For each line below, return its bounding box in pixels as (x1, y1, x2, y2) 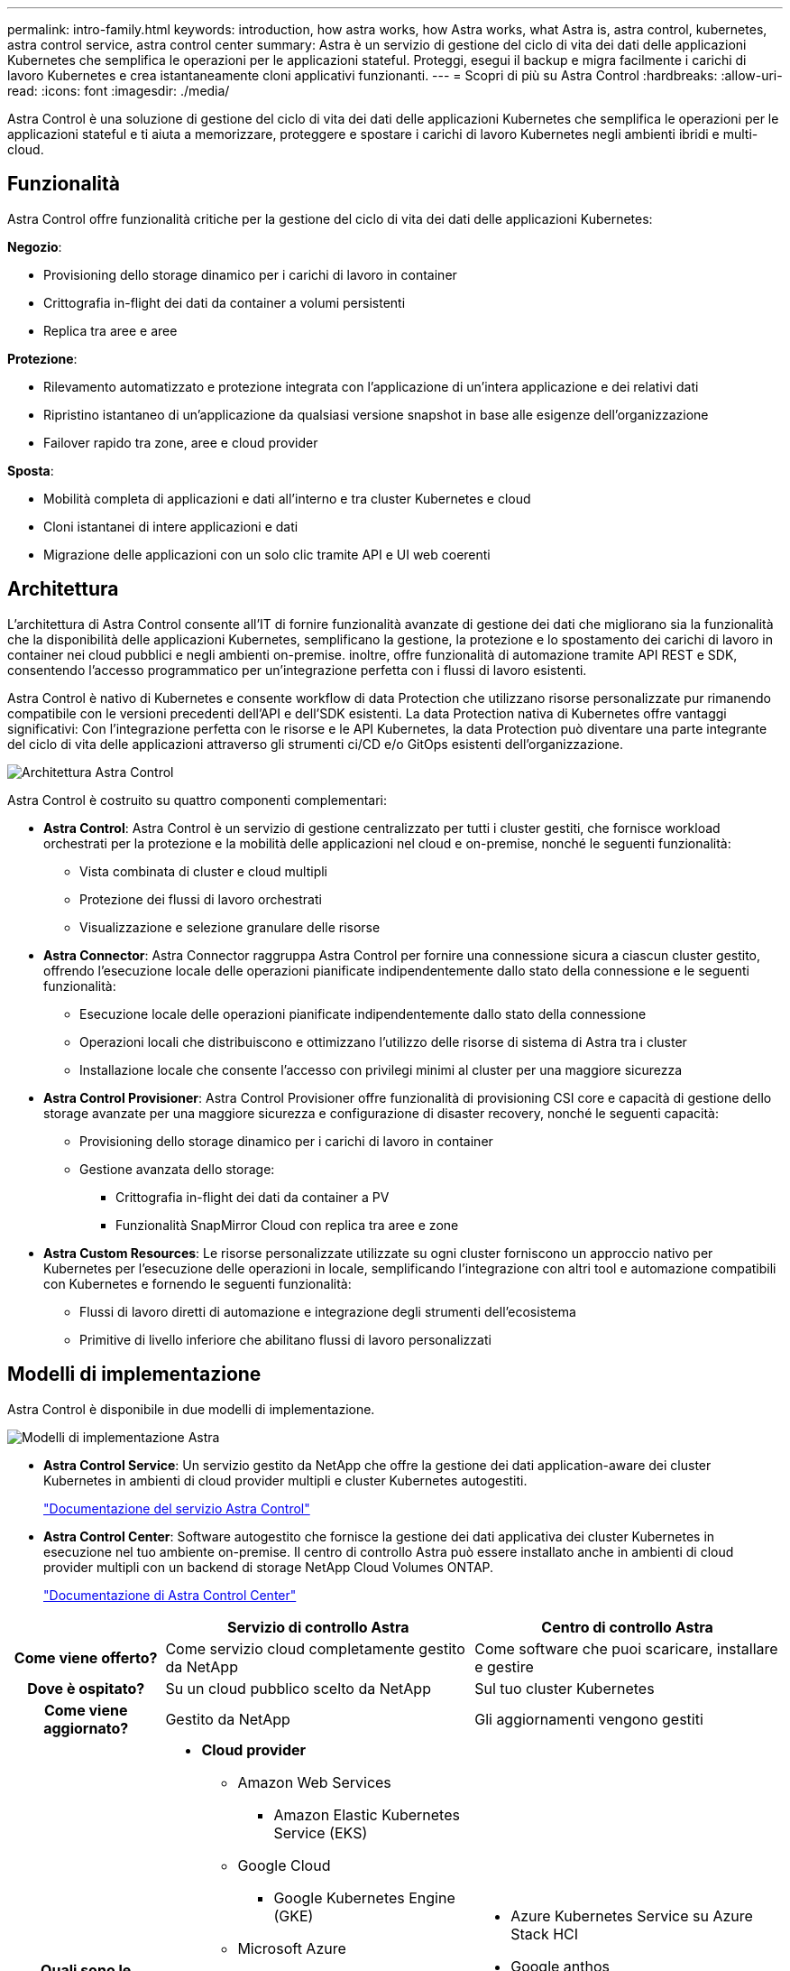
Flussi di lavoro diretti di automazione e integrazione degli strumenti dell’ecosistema (79, 1303, 576, 1319)
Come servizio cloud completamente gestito (165, 1639, 465, 1658)
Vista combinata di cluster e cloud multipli (79, 863, 327, 879)
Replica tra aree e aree (43, 322, 178, 338)
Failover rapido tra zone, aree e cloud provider (43, 434, 318, 450)
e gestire (474, 1657, 534, 1676)
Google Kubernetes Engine (273, 1888, 455, 1907)
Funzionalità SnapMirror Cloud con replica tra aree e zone (115, 1217, 459, 1233)
